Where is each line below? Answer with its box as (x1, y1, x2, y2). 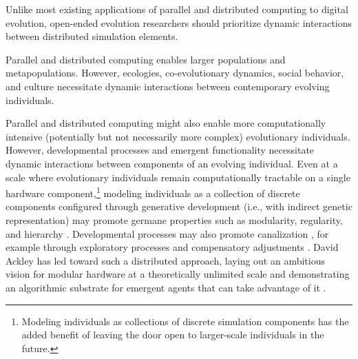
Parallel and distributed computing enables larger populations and (6, 52, 286, 66)
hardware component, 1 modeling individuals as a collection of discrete (6, 184, 300, 200)
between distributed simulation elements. (6, 29, 178, 43)
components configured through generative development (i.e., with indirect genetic (6, 199, 352, 214)
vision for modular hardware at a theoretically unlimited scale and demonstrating (6, 267, 350, 281)
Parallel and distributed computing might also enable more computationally (6, 116, 326, 130)
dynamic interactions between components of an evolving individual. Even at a (6, 156, 338, 170)
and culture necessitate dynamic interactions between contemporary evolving (6, 79, 330, 93)
